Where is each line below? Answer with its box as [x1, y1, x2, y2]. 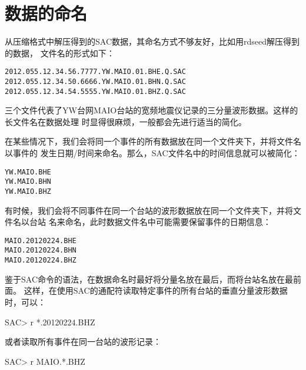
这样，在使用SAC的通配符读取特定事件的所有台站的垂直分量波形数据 [24, 284, 288, 297]
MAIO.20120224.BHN [5, 246, 76, 255]
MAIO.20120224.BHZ [5, 256, 76, 265]
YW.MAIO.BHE [5, 167, 51, 176]
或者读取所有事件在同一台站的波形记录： [5, 335, 161, 348]
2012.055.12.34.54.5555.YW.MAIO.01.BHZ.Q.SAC [5, 87, 186, 96]
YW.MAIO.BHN [5, 177, 51, 186]
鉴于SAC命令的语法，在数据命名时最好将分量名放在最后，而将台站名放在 [5, 273, 285, 285]
